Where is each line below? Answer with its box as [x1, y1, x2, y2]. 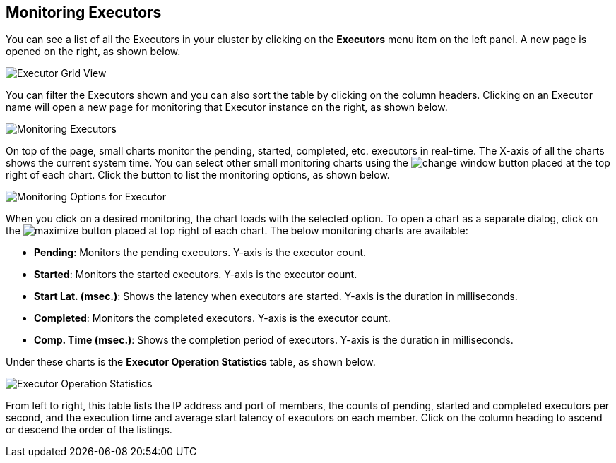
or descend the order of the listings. [6, 423, 172, 436]
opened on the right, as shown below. [6, 45, 181, 58]
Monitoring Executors [6, 4, 162, 21]
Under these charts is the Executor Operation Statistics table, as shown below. [6, 356, 376, 368]
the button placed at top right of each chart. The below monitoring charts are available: [6, 224, 468, 237]
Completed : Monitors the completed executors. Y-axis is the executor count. [34, 312, 391, 325]
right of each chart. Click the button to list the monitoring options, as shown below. [6, 169, 390, 181]
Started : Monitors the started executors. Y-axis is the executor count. [34, 268, 357, 281]
